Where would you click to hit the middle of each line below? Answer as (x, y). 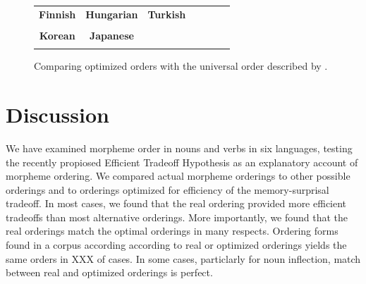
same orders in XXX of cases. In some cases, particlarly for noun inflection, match (183, 258)
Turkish (167, 14)
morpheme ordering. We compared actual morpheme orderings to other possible (178, 176)
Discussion (57, 114)
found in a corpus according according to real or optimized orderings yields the (176, 245)
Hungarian (112, 14)
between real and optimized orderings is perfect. (109, 272)
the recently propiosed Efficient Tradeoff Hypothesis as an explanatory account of (182, 162)
